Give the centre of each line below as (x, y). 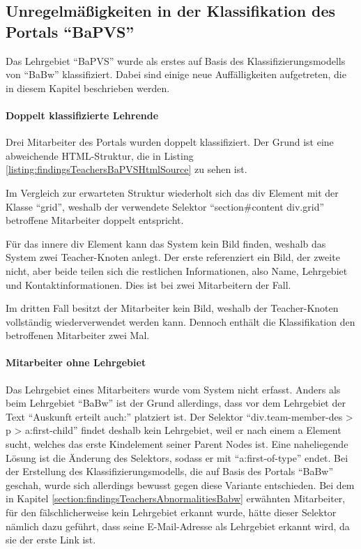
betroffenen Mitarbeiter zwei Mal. (78, 335)
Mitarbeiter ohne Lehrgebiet (76, 362)
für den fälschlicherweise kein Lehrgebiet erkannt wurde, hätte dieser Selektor (171, 512)
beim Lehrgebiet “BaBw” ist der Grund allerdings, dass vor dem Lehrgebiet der (176, 403)
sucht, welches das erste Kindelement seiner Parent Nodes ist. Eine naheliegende (177, 444)
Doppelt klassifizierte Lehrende (82, 115)
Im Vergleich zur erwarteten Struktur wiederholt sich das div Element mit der (172, 192)
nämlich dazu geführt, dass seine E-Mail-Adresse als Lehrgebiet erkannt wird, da (178, 526)
